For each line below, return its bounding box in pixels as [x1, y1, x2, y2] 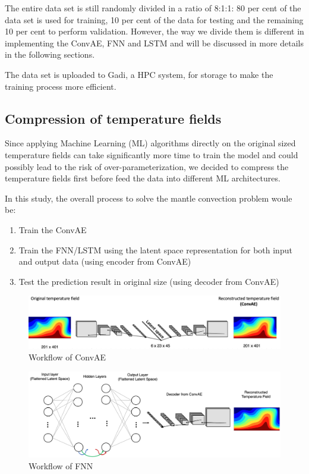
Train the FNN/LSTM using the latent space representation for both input [18, 243, 292, 256]
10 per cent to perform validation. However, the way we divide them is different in [5, 25, 304, 37]
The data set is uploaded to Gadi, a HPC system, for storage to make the [5, 68, 273, 80]
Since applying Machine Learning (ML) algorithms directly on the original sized [5, 137, 296, 149]
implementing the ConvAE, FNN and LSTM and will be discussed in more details [5, 36, 304, 49]
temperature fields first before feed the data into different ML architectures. [5, 172, 280, 184]
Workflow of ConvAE [29, 351, 106, 363]
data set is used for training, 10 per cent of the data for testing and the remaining [5, 13, 304, 26]
